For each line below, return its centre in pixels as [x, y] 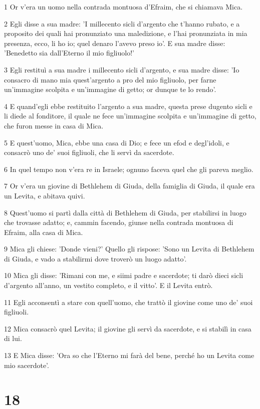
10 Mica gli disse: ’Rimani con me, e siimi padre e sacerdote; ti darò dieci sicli [124, 275]
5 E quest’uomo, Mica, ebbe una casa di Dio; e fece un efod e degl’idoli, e [117, 142]
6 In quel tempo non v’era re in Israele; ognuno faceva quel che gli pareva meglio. [129, 169]
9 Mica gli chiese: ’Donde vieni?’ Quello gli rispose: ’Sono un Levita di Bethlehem [129, 249]
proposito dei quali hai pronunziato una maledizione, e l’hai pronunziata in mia [126, 33]
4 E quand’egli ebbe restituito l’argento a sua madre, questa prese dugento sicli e [128, 106]
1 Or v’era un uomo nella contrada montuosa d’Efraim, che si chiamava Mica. [123, 6]
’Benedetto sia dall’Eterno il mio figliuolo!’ [69, 53]
